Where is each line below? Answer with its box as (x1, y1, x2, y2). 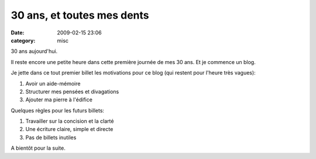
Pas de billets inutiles (25, 134, 77, 141)
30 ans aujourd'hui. (11, 48, 58, 55)
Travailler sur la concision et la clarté (25, 118, 114, 125)
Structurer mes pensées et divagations (25, 88, 119, 95)
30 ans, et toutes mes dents (11, 9, 149, 22)
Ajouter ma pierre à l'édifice (25, 96, 93, 103)
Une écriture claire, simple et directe (25, 126, 114, 133)
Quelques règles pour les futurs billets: (11, 107, 105, 114)
